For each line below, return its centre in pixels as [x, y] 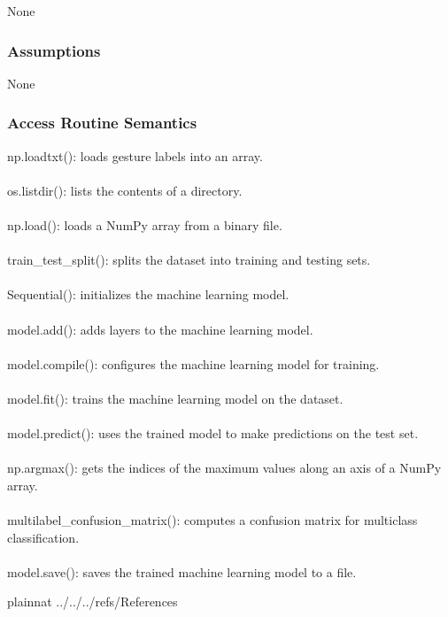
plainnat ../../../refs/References [93, 602]
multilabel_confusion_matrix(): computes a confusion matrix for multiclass [212, 520]
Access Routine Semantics [102, 123]
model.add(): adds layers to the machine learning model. [160, 329]
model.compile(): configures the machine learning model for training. [193, 363]
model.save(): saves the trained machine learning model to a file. [182, 571]
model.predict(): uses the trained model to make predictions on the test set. [213, 433]
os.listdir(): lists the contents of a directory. [125, 190]
